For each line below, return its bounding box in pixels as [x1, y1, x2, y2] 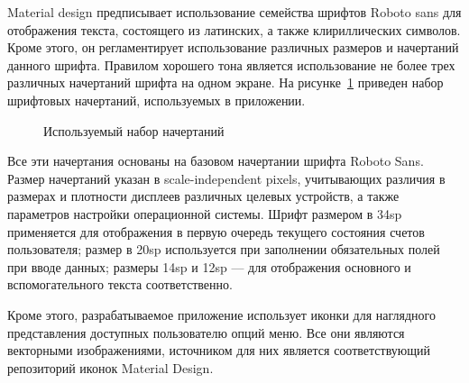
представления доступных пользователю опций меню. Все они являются [7, 323, 405, 342]
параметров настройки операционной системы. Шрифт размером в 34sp [7, 204, 402, 223]
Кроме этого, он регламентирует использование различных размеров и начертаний [7, 38, 459, 57]
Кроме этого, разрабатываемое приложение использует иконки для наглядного [7, 305, 436, 324]
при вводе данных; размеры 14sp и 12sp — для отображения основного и [7, 257, 411, 276]
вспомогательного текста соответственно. [7, 275, 233, 294]
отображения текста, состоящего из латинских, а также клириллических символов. [7, 20, 461, 39]
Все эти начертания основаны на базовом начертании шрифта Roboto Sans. [7, 151, 424, 170]
